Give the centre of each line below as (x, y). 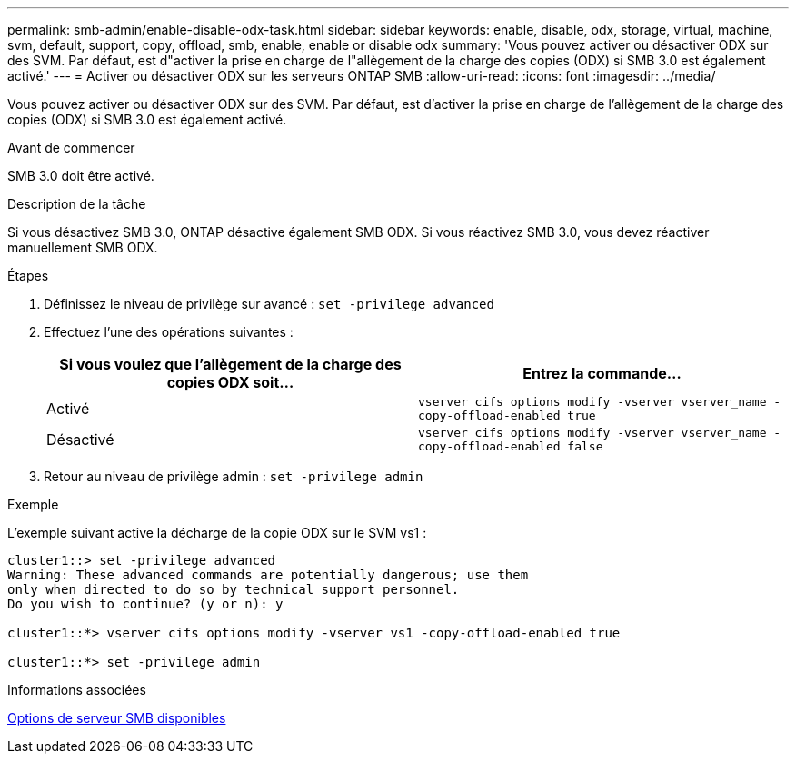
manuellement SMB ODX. (83, 247)
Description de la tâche (77, 204)
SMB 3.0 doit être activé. (81, 176)
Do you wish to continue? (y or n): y (145, 604)
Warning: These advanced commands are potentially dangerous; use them (268, 575)
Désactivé (80, 440)
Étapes (28, 276)
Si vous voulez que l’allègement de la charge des (230, 364)
